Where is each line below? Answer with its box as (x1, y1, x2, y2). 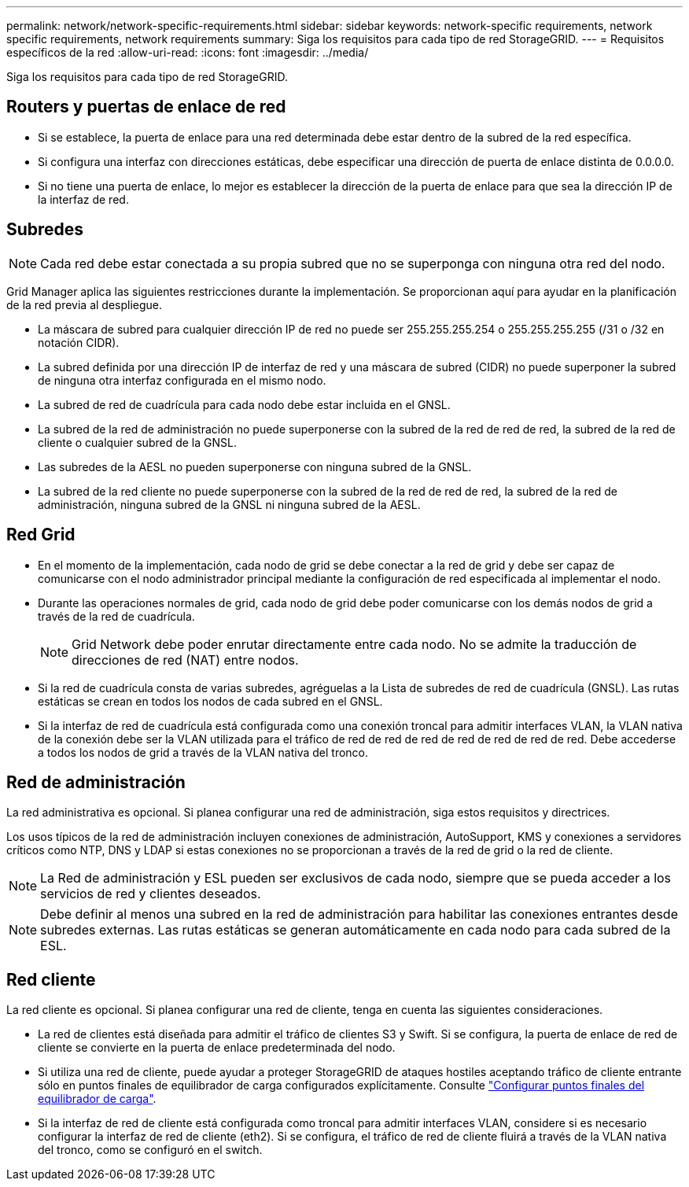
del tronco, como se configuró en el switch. (38, 1143, 263, 1157)
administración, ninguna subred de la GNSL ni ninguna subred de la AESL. (38, 497, 421, 511)
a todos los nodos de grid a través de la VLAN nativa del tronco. (38, 745, 369, 759)
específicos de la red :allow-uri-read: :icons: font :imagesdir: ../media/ (6, 46, 369, 59)
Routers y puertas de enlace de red (6, 97, 286, 117)
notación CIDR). (38, 335, 120, 349)
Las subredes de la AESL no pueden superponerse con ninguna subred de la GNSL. (38, 459, 472, 474)
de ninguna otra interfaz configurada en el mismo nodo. (38, 373, 326, 387)
